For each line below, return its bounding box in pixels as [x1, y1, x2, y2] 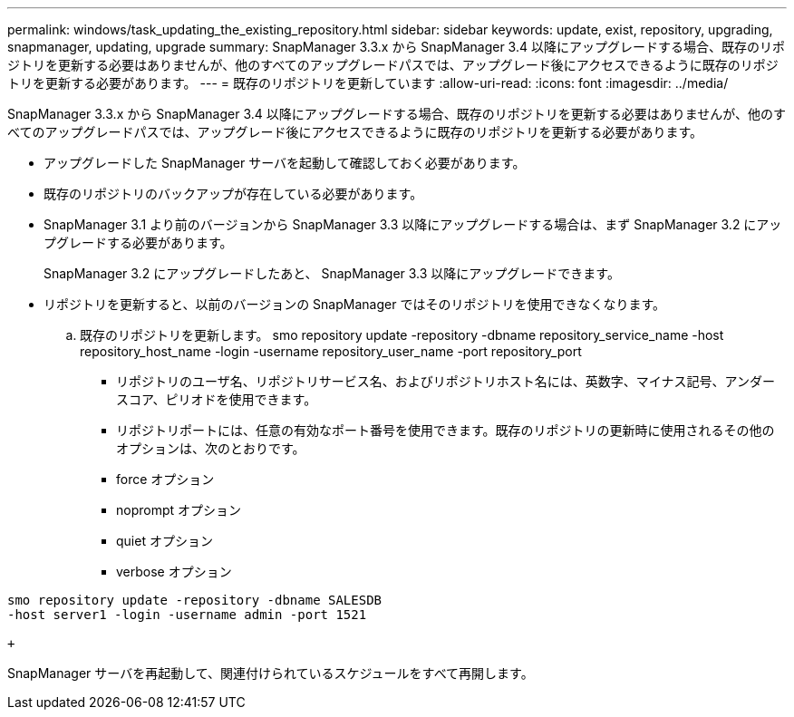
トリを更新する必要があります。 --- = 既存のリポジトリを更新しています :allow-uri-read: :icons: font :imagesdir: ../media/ [7, 75, 729, 91]
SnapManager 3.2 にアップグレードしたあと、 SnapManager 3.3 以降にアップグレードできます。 [44, 266, 620, 281]
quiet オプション [116, 533, 213, 548]
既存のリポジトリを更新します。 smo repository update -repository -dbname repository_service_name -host [80, 327, 724, 343]
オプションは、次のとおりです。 [116, 441, 305, 456]
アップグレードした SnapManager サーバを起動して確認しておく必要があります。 [44, 155, 526, 170]
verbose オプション [116, 564, 232, 579]
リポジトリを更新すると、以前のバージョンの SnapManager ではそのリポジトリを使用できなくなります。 [44, 296, 665, 312]
